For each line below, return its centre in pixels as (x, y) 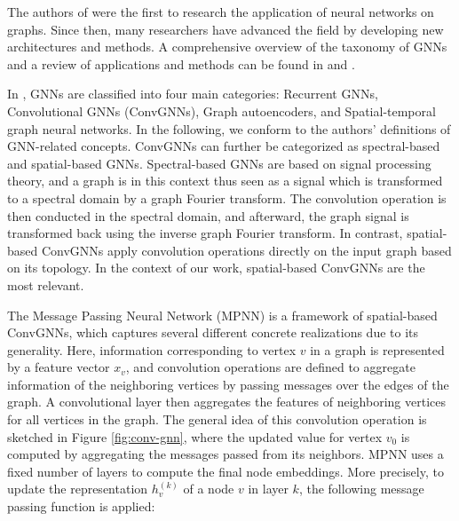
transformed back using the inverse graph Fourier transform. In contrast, (205, 233)
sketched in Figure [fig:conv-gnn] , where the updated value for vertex (195, 436)
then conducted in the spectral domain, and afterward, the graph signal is (208, 215)
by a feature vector (59, 367)
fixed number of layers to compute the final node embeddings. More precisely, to (226, 471)
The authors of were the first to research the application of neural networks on (221, 12)
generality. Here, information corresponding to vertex (152, 349)
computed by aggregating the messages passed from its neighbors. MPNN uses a (226, 454)
